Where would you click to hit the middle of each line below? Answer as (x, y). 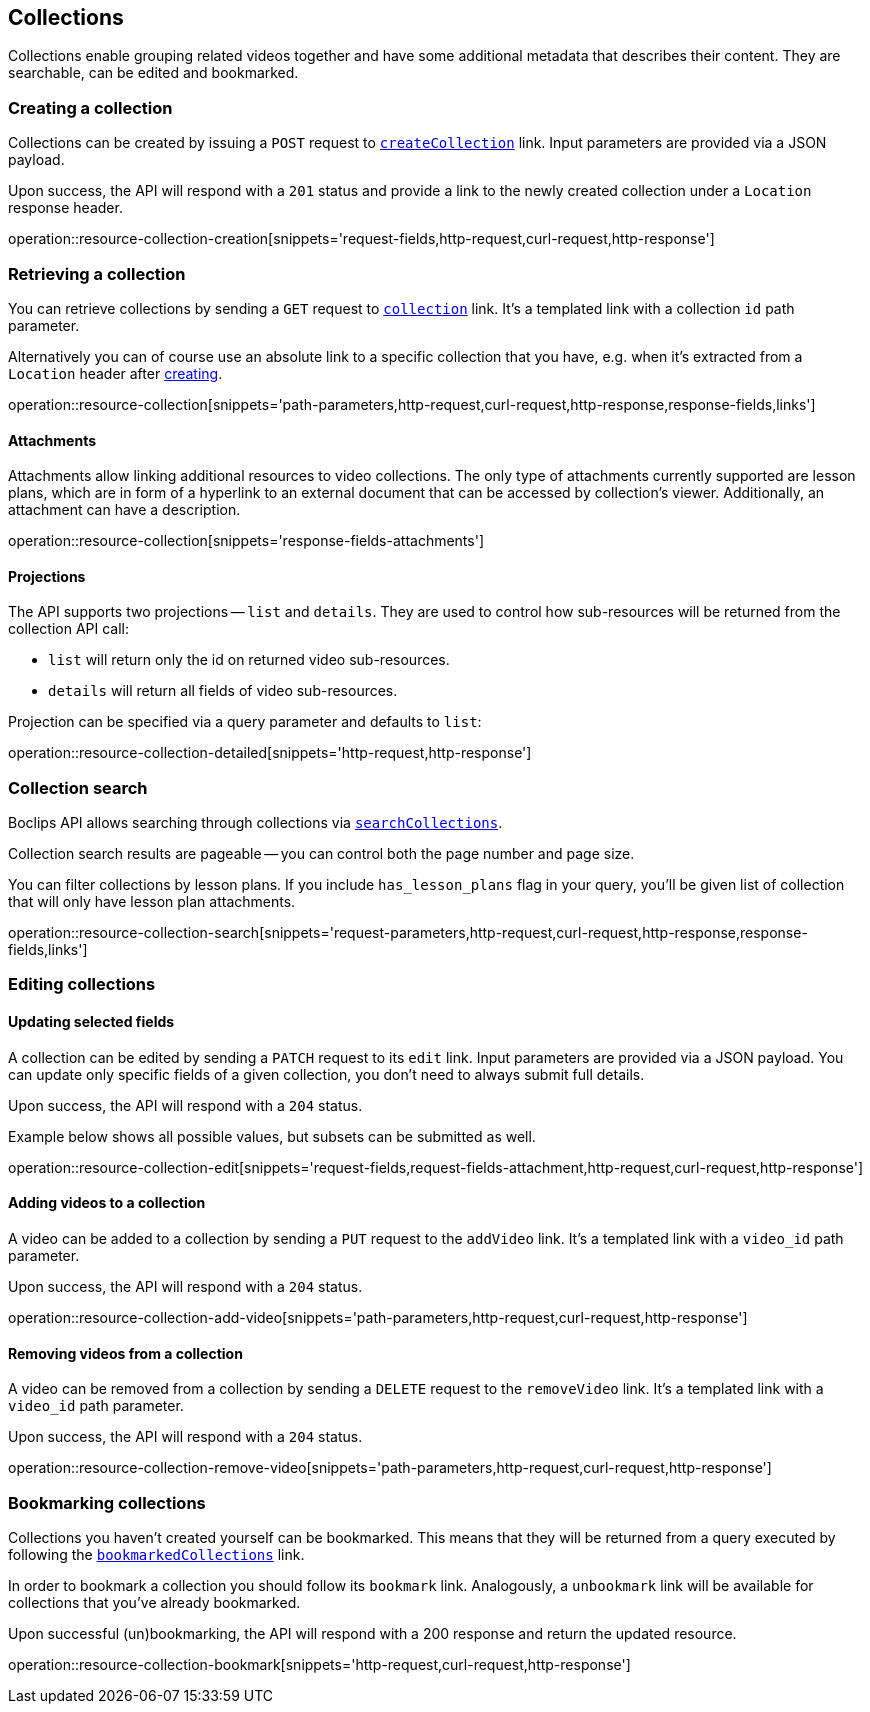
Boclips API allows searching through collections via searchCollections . (255, 823)
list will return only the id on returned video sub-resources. (249, 660)
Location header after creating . (115, 373)
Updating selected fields (91, 1022)
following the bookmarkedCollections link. (156, 1554)
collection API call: (69, 629)
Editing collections (82, 984)
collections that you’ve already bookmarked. (154, 1602)
